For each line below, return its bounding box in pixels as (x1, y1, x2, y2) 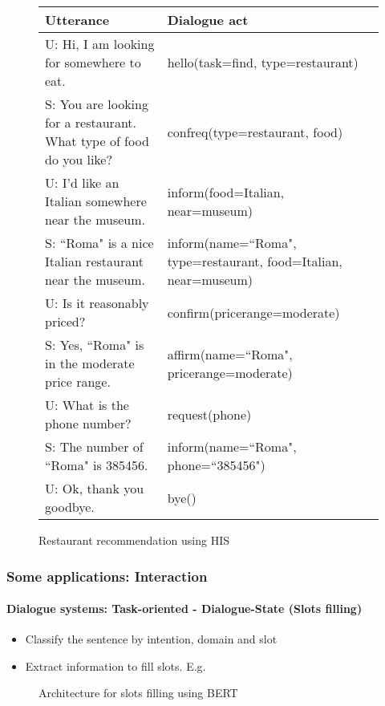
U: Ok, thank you (45, 479, 144, 497)
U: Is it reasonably (45, 294, 149, 312)
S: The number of (45, 437, 144, 456)
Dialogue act (167, 10, 249, 29)
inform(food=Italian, (167, 182, 285, 201)
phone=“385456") (167, 456, 265, 474)
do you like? (45, 150, 113, 168)
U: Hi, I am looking (45, 34, 155, 53)
